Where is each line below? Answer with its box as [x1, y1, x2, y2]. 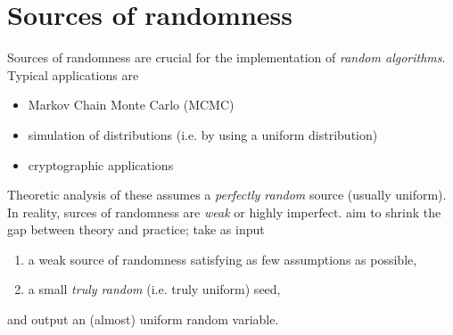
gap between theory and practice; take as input [7, 220, 265, 239]
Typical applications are [7, 65, 139, 84]
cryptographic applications [28, 155, 174, 174]
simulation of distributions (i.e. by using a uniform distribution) [28, 125, 378, 143]
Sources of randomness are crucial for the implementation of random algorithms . [7, 48, 446, 67]
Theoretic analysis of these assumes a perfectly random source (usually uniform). [7, 185, 447, 204]
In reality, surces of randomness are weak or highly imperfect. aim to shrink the [7, 202, 441, 221]
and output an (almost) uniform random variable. [7, 310, 279, 329]
